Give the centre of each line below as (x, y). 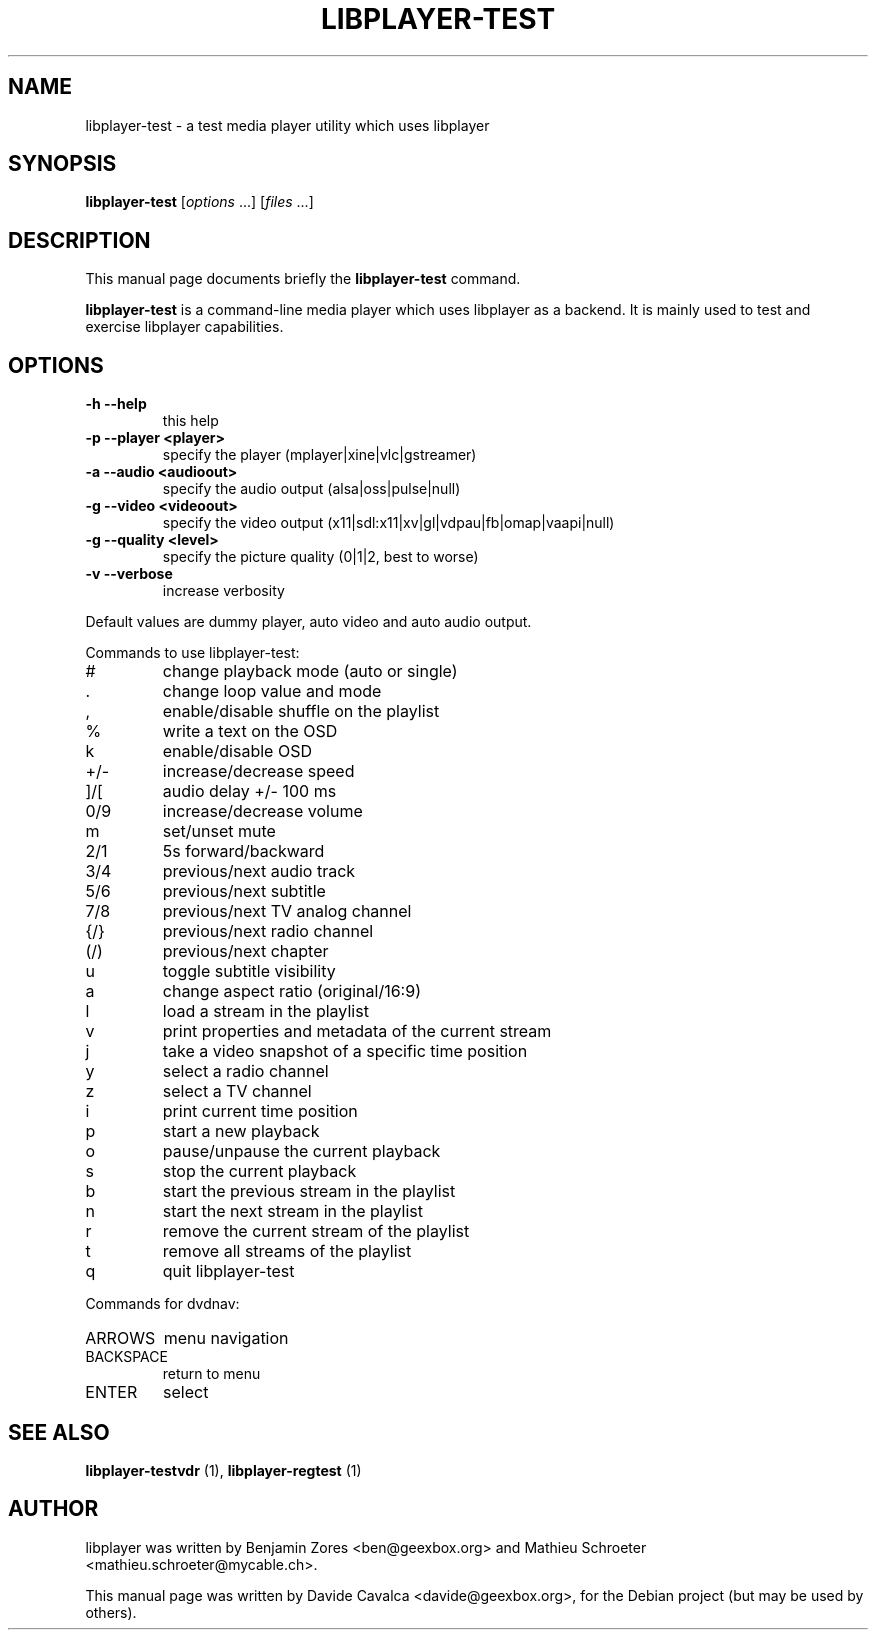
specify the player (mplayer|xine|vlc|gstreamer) (319, 455)
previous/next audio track (259, 871)
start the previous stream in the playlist (309, 1191)
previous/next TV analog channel (287, 911)
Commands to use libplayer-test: (192, 653)
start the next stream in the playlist (292, 1211)
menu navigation (226, 1338)
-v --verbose (129, 574)
